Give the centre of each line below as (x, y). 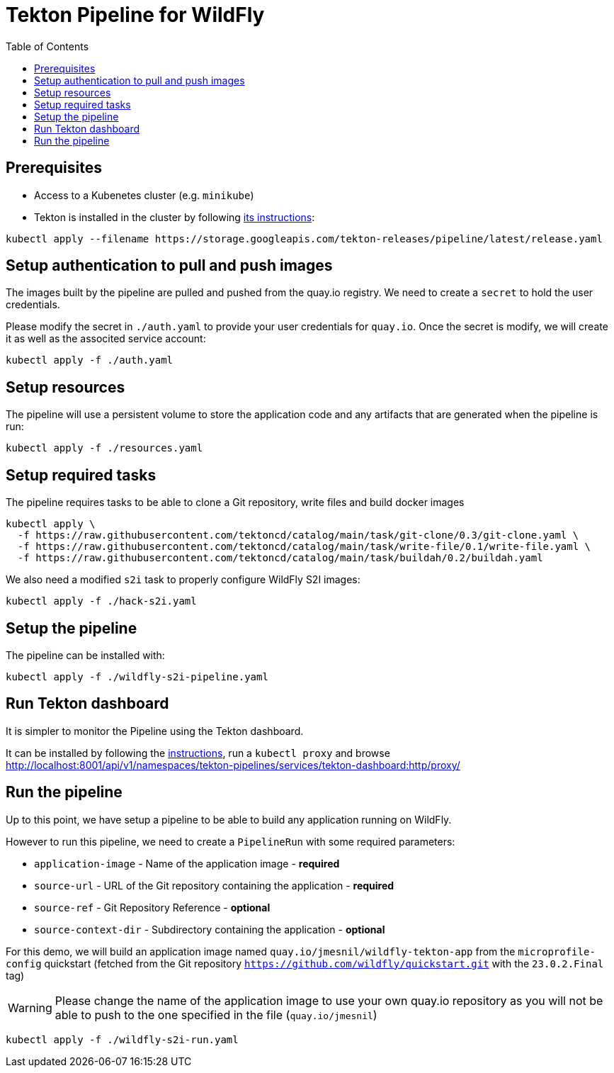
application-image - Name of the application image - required (187, 863)
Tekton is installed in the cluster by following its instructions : (175, 217)
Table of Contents (47, 46)
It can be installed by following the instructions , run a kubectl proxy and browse (198, 753)
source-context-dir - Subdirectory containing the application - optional (210, 929)
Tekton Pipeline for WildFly (135, 15)
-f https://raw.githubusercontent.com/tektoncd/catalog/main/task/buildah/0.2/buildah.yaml (280, 558)
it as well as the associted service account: (106, 339)
